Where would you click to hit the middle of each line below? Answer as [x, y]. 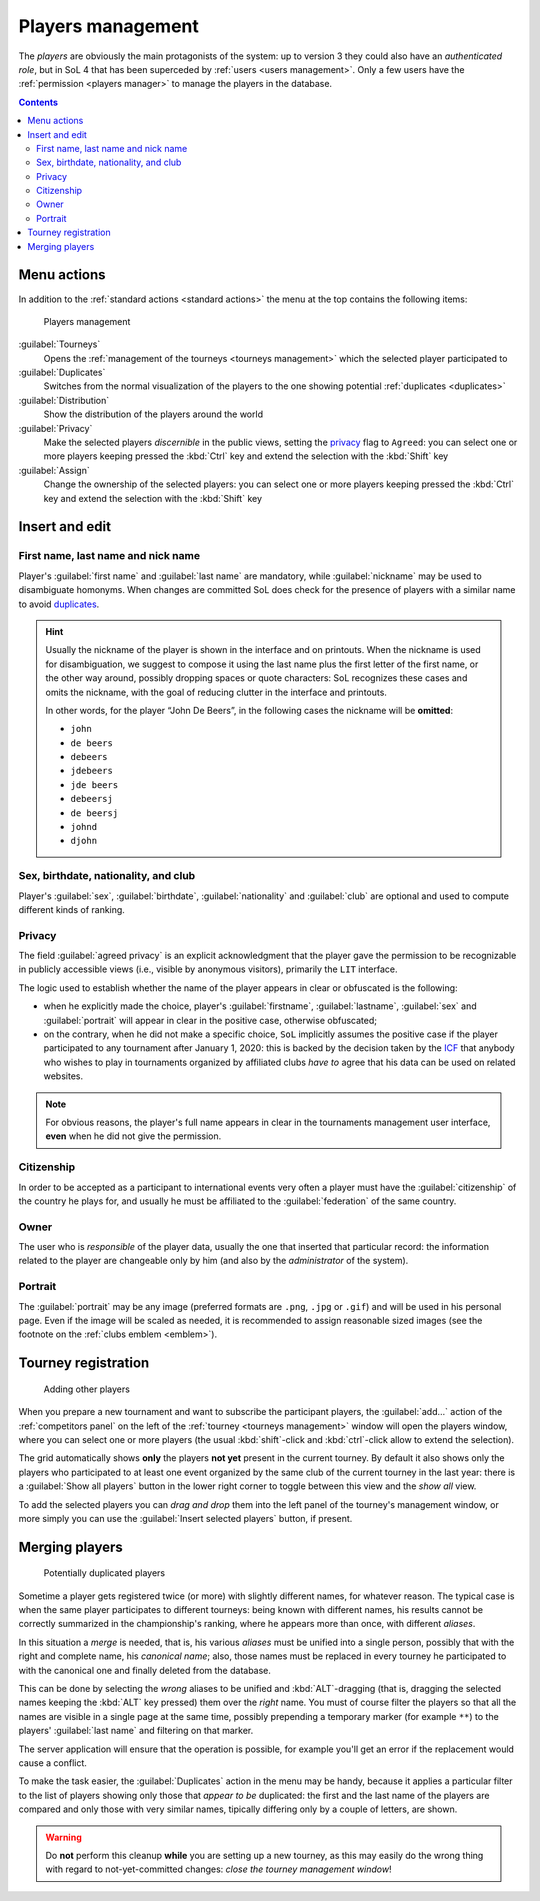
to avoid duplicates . [59, 604]
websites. [63, 1076]
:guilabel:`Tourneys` [59, 344]
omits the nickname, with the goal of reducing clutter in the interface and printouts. [216, 692]
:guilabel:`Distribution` [64, 400]
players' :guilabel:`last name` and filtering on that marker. [136, 1731]
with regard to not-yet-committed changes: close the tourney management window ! [218, 1869]
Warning [63, 1837]
